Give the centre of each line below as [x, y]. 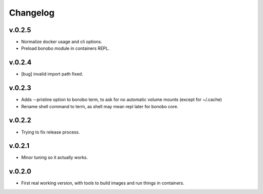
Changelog [32, 13]
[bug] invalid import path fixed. [52, 74]
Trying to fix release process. [50, 132]
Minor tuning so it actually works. [55, 157]
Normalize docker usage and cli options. [62, 42]
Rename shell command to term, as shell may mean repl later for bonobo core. [100, 106]
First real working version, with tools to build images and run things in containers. [103, 183]
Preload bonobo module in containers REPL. [65, 48]
